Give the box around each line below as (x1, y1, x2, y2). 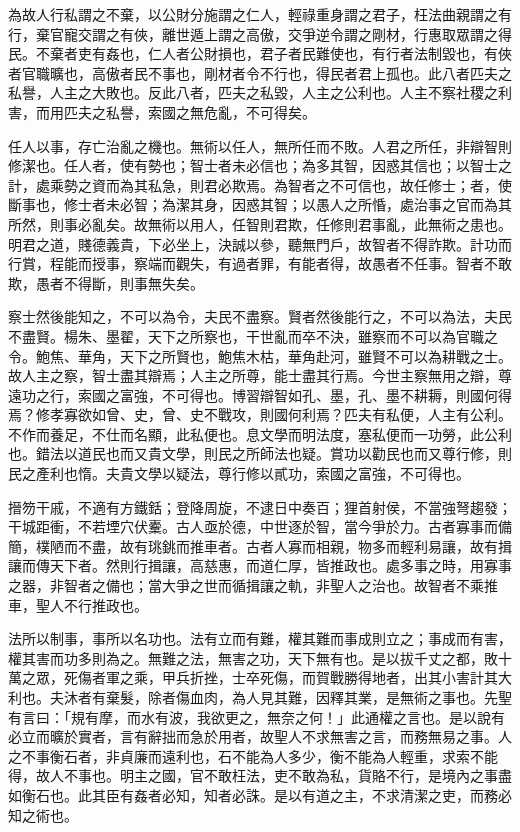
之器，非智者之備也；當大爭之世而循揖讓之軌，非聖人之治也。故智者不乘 (8, 575, 484, 596)
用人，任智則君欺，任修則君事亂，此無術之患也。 (189, 213, 512, 234)
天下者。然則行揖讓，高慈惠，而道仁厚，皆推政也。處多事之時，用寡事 (49, 555, 512, 576)
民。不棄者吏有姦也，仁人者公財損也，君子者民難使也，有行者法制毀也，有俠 (8, 43, 512, 64)
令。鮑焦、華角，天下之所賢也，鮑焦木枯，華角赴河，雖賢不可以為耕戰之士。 (8, 345, 512, 366)
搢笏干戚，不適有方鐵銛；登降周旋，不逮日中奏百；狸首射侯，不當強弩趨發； (8, 496, 512, 517)
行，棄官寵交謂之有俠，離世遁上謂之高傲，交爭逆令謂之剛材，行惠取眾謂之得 (8, 23, 512, 44)
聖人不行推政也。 (35, 594, 148, 615)
